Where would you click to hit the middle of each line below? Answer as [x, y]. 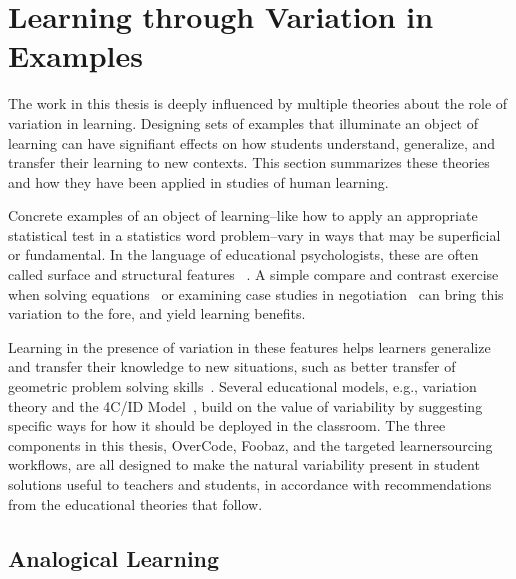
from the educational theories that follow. [135, 503]
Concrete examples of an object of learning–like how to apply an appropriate [243, 215]
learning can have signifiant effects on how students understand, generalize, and [252, 142]
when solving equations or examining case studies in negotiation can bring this [256, 293]
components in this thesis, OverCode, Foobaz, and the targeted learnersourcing [250, 444]
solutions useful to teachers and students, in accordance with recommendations [250, 484]
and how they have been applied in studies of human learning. [198, 181]
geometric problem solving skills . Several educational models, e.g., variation [242, 386]
